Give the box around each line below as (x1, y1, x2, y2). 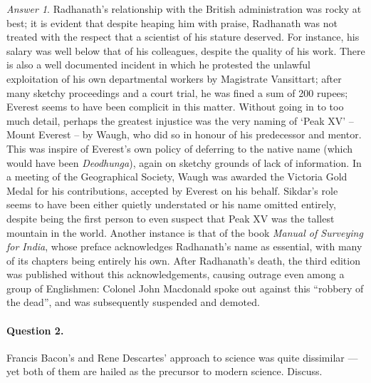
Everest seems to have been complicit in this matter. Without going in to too (6, 99, 344, 114)
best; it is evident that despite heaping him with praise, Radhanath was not (6, 15, 338, 30)
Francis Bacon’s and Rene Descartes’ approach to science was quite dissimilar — (6, 349, 358, 364)
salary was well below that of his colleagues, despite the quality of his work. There (6, 43, 365, 58)
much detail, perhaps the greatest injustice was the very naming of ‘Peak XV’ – (6, 113, 354, 128)
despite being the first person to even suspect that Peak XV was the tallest (6, 210, 335, 225)
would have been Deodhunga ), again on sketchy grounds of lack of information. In (6, 155, 362, 170)
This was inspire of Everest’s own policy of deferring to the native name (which (6, 141, 353, 155)
